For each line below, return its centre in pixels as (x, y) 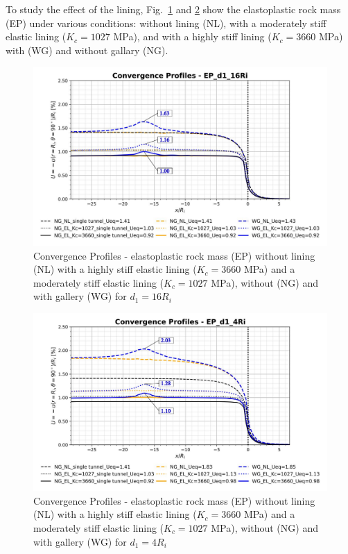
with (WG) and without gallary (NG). (87, 50)
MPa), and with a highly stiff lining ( (192, 36)
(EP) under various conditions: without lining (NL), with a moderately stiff (166, 23)
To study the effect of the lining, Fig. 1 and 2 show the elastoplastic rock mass (173, 9)
